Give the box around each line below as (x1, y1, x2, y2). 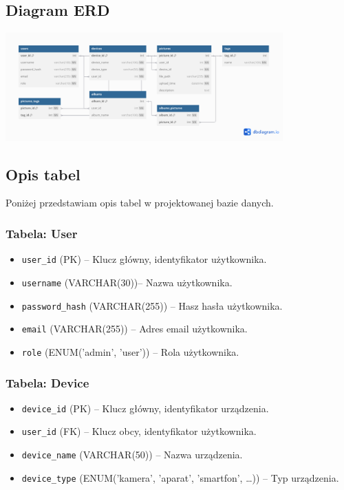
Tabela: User (6, 225, 78, 242)
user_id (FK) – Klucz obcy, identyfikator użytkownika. (21, 424, 257, 438)
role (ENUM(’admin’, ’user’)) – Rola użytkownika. (21, 344, 239, 359)
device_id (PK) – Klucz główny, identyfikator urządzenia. (21, 401, 269, 415)
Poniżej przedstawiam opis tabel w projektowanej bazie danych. (6, 195, 274, 210)
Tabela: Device (6, 374, 89, 391)
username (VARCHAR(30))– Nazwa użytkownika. (21, 275, 233, 289)
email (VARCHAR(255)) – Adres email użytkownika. (21, 321, 248, 336)
